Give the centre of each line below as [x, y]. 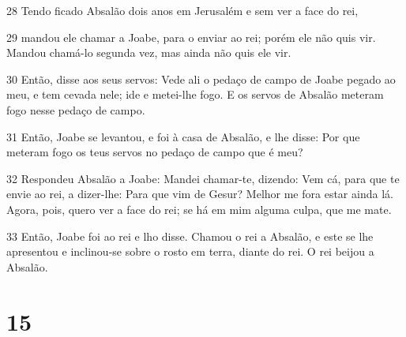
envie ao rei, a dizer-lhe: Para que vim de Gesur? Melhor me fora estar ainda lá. [200, 194]
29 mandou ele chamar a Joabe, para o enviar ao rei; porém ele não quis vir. [191, 37]
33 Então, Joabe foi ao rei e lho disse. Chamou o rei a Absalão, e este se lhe [190, 236]
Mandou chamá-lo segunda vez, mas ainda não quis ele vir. [149, 52]
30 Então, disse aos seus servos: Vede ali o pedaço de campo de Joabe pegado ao [201, 79]
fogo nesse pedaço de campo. [76, 109]
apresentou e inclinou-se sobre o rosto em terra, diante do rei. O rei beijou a [190, 251]
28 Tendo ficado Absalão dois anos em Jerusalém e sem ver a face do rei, [182, 10]
